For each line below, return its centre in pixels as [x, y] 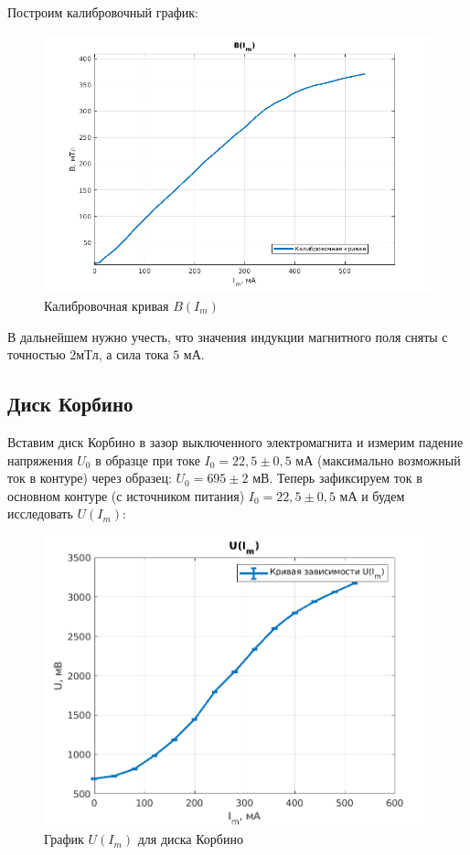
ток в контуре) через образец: [90, 478]
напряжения [40, 460]
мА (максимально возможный [378, 460]
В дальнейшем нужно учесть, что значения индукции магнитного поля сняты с [228, 336]
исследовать [40, 513]
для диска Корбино [190, 839]
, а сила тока [134, 354]
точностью [37, 354]
